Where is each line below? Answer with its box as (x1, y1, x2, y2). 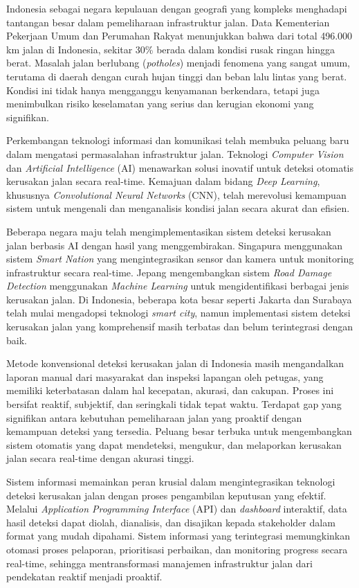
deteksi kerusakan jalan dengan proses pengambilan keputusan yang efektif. (6, 488, 326, 502)
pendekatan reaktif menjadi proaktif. (6, 569, 163, 584)
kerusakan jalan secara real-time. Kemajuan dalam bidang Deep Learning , (6, 174, 320, 188)
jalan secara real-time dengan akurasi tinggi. (6, 451, 194, 465)
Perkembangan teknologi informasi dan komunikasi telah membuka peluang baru (6, 133, 349, 148)
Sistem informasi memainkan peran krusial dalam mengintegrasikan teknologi (6, 474, 335, 488)
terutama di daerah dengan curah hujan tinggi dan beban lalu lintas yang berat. (6, 69, 347, 83)
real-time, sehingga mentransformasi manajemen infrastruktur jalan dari (6, 555, 313, 570)
